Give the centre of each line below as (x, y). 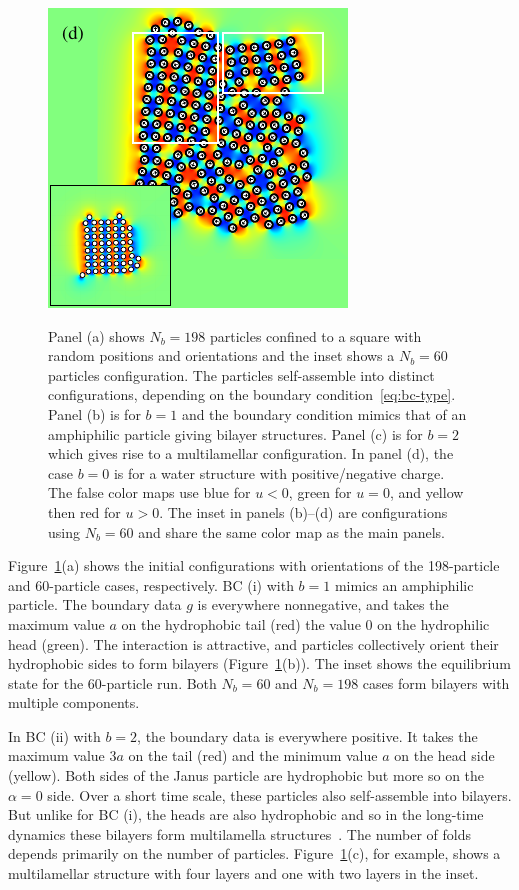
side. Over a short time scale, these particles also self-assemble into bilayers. (279, 794)
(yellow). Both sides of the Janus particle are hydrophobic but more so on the (246, 775)
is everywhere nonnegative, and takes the (323, 604)
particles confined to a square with (316, 335)
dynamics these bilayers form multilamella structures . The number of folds (240, 833)
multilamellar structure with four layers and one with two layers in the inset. (243, 873)
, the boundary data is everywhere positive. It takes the (307, 735)
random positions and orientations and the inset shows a (221, 355)
